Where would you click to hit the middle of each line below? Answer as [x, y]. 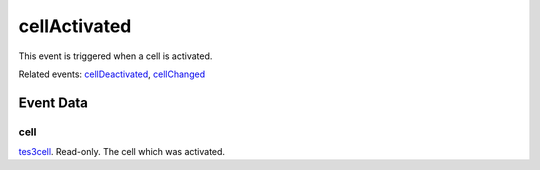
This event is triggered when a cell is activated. [115, 56]
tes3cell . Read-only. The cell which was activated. [121, 152]
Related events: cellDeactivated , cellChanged [111, 74]
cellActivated [75, 26]
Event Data [53, 102]
